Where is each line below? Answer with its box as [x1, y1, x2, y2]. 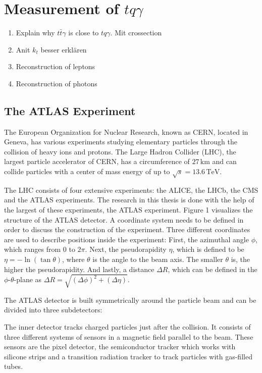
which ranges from [4, 244, 61, 254]
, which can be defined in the [168, 263, 257, 274]
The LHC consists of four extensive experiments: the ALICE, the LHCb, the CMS [4, 184, 258, 195]
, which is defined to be [172, 244, 244, 254]
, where [62, 254, 85, 264]
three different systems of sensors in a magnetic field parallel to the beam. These [4, 331, 253, 342]
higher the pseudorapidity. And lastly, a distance [4, 263, 154, 274]
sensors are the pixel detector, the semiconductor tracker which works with [4, 341, 236, 352]
